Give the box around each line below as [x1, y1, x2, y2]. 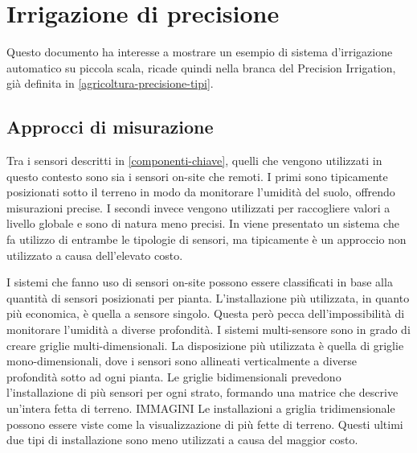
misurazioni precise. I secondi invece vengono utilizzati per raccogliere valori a [6, 199, 390, 216]
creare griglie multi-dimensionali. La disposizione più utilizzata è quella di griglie [6, 336, 404, 353]
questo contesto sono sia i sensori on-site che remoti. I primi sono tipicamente [6, 167, 388, 184]
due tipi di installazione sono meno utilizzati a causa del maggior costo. [6, 431, 358, 448]
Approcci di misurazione [6, 114, 214, 139]
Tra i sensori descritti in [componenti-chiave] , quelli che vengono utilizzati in [6, 152, 382, 169]
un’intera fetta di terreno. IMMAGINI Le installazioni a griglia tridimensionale [6, 400, 395, 417]
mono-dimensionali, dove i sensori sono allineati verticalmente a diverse [6, 352, 358, 369]
